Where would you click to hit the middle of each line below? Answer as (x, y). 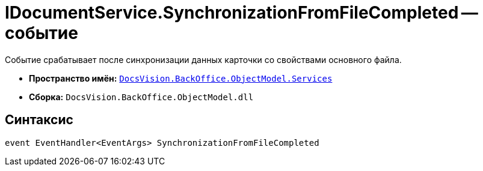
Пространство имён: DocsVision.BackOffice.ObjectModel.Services (181, 78)
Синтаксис (39, 120)
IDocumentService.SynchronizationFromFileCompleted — (241, 13)
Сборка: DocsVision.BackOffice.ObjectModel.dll (141, 97)
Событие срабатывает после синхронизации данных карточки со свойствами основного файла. (203, 59)
